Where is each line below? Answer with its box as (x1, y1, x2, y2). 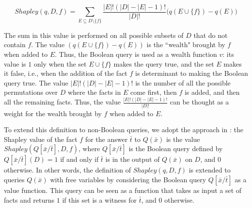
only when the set (33, 58, 87, 69)
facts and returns (4, 194, 55, 205)
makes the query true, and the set (113, 58, 214, 69)
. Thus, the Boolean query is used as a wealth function (55, 49, 217, 59)
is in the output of (105, 154, 160, 164)
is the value (166, 134, 200, 144)
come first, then (130, 87, 177, 97)
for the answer (85, 134, 128, 144)
